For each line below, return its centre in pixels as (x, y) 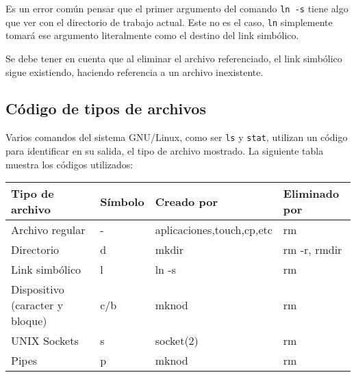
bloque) (29, 321)
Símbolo (122, 201)
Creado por (186, 201)
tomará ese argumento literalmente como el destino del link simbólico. (152, 35)
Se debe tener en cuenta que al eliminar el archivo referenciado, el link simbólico (174, 58)
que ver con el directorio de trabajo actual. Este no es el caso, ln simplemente (169, 22)
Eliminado (311, 194)
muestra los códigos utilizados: (69, 164)
